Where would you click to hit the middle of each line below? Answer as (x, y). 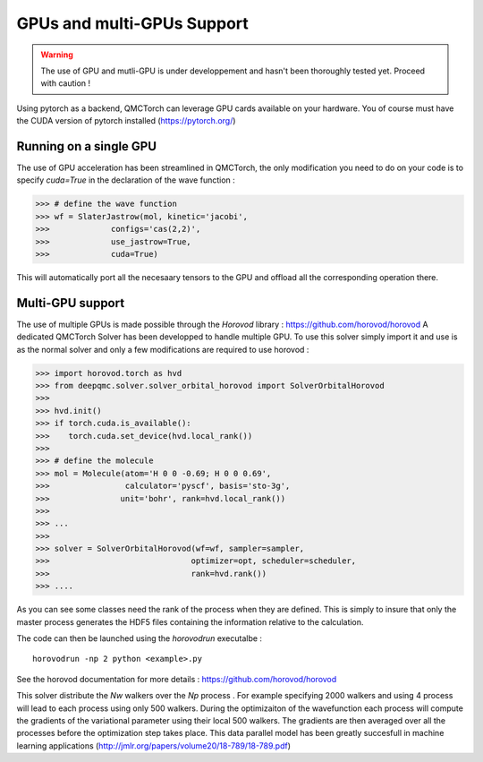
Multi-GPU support (71, 303)
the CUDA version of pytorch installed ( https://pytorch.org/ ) (126, 121)
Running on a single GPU (86, 146)
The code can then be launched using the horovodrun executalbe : (140, 638)
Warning (57, 55)
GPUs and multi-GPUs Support (133, 23)
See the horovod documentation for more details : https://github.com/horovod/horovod (177, 679)
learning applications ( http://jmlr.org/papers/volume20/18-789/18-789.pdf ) (153, 745)
